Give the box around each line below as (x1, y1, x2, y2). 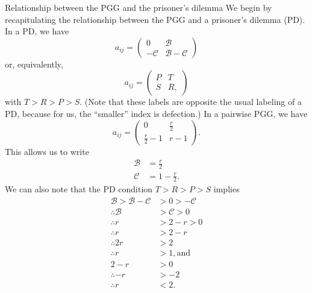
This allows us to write (5, 145, 89, 157)
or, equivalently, (5, 57, 63, 70)
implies (213, 183, 240, 195)
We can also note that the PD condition (5, 183, 153, 195)
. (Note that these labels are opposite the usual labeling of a (80, 95, 302, 108)
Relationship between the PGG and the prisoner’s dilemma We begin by (5, 1, 272, 13)
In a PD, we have (5, 25, 69, 37)
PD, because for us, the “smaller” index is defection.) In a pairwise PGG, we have (5, 107, 308, 119)
